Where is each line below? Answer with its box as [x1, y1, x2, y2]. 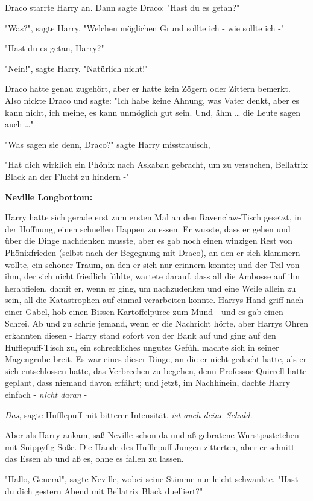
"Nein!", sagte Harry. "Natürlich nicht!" [5, 62, 148, 74]
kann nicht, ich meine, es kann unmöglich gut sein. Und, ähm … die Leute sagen [5, 106, 301, 118]
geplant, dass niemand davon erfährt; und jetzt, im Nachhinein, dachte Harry [5, 376, 291, 389]
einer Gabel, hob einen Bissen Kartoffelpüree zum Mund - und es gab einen [5, 305, 283, 318]
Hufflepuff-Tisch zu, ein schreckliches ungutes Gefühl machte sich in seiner [5, 340, 279, 353]
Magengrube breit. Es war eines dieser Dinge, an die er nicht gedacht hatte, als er [5, 353, 307, 365]
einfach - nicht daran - [5, 388, 87, 401]
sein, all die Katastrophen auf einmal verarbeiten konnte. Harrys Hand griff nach [5, 293, 304, 306]
